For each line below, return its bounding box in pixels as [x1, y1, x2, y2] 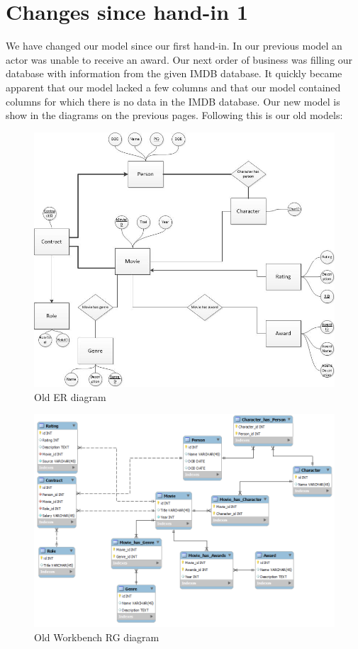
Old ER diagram [34, 389, 106, 404]
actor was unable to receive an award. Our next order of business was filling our [6, 52, 353, 67]
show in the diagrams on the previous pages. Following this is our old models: [6, 108, 343, 123]
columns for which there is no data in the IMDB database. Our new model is [6, 94, 340, 108]
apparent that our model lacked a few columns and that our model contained [6, 79, 341, 94]
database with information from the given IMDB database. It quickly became [6, 66, 342, 81]
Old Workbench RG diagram [34, 629, 160, 644]
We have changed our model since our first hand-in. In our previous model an [6, 38, 342, 53]
